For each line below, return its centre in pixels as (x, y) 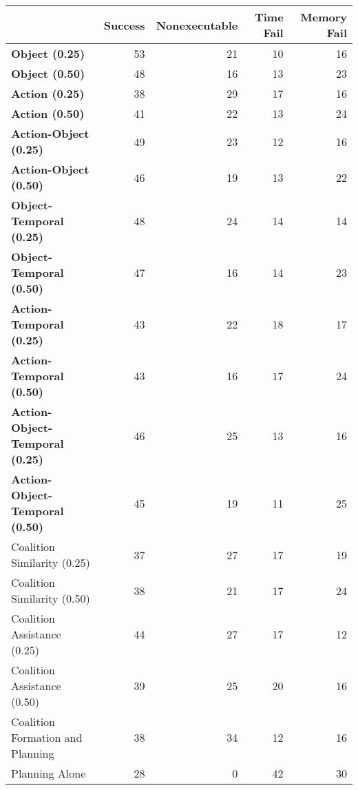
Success (124, 25)
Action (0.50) (48, 113)
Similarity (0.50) (51, 598)
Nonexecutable (197, 25)
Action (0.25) (48, 93)
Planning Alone (49, 773)
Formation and (47, 737)
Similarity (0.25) (51, 562)
